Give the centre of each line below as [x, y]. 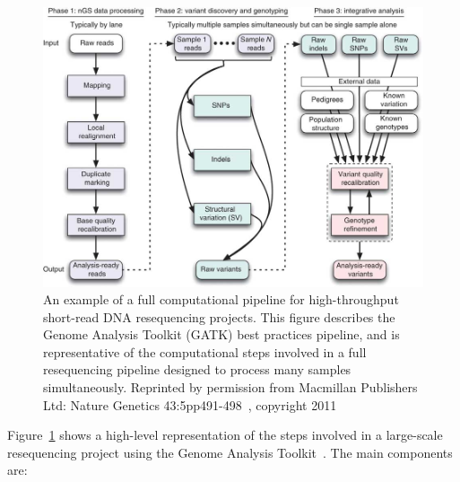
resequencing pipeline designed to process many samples [197, 369]
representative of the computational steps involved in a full [205, 351]
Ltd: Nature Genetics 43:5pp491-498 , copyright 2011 [190, 404]
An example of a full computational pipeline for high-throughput [221, 299]
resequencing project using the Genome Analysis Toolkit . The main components [230, 452]
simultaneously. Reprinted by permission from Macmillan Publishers [230, 387]
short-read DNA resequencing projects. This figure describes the [219, 316]
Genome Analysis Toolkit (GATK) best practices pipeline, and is [221, 334]
